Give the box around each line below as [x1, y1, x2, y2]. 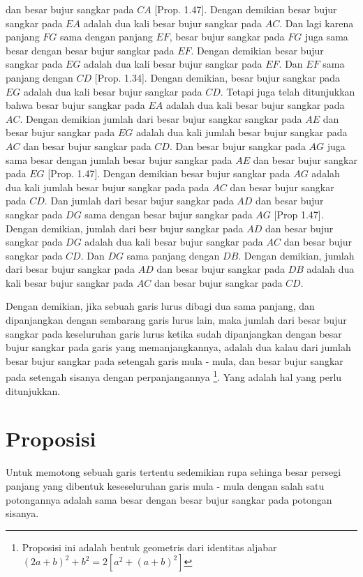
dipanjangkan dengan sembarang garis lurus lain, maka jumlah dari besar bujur [6, 313, 347, 327]
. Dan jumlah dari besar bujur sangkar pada [44, 193, 234, 208]
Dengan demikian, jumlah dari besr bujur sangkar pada [6, 220, 244, 235]
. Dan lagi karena [279, 15, 354, 30]
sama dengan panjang [60, 29, 153, 44]
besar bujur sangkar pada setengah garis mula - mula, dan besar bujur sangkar [6, 353, 343, 368]
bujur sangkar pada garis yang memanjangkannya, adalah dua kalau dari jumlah [6, 340, 351, 354]
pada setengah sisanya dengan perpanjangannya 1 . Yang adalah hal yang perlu [6, 368, 342, 384]
